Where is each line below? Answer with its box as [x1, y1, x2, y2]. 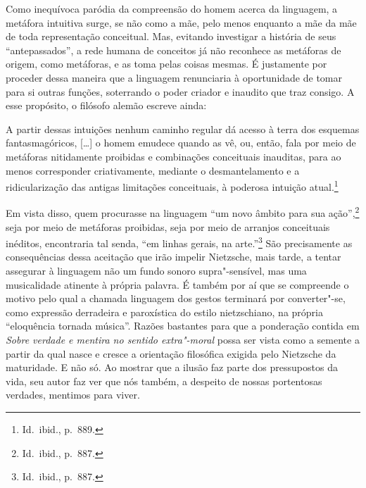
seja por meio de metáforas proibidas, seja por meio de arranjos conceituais [6, 219, 330, 234]
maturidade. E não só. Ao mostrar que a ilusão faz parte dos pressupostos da [6, 360, 338, 375]
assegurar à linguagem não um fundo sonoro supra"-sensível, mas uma [6, 263, 307, 278]
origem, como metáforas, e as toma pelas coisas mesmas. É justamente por [6, 56, 327, 71]
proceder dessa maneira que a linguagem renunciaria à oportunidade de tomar [6, 70, 343, 85]
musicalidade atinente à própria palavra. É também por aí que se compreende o [6, 277, 349, 292]
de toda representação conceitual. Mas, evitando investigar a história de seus [6, 29, 336, 44]
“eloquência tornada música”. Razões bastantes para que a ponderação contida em [6, 318, 360, 333]
